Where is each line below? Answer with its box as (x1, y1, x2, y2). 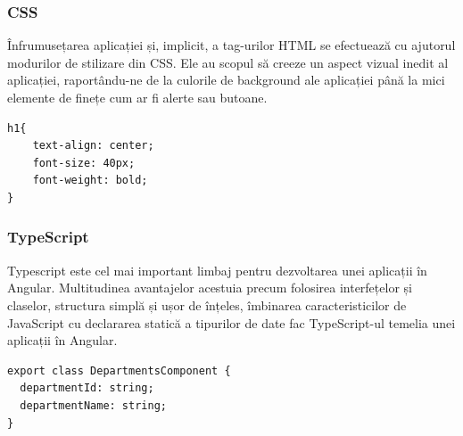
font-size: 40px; (32, 156, 136, 169)
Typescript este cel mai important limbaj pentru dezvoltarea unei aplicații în (7, 260, 427, 279)
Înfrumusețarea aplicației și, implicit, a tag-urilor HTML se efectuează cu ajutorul (7, 36, 456, 54)
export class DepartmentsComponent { (7, 364, 231, 377)
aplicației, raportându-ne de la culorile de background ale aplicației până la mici (7, 70, 445, 89)
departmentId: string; (20, 382, 154, 395)
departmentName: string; (20, 399, 167, 412)
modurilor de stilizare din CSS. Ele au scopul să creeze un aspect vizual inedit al (7, 53, 449, 71)
